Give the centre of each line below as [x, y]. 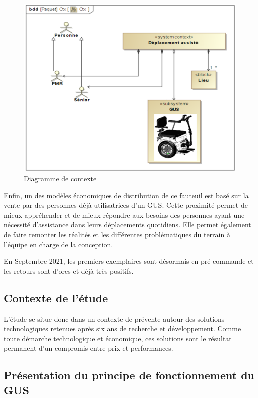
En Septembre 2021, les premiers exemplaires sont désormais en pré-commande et [129, 261]
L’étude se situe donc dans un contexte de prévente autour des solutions [114, 318]
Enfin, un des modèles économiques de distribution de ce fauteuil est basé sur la [126, 195]
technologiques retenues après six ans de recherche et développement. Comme [123, 328]
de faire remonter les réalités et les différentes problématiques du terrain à [117, 234]
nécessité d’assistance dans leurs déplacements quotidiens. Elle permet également [128, 224]
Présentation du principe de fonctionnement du [129, 375]
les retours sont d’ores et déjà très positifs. [69, 270]
